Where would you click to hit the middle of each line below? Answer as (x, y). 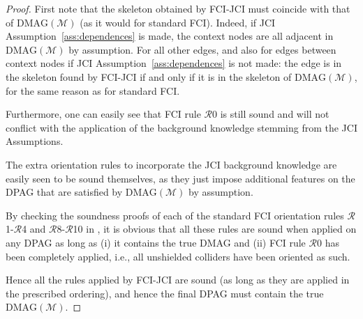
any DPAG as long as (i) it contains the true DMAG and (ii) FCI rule (156, 242)
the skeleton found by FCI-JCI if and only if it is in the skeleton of (149, 76)
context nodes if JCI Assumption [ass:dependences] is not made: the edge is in (174, 63)
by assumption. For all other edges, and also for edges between (202, 49)
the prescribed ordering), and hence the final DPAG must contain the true (165, 293)
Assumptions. (35, 141)
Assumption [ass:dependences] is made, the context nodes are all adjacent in (170, 36)
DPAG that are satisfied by (64, 192)
